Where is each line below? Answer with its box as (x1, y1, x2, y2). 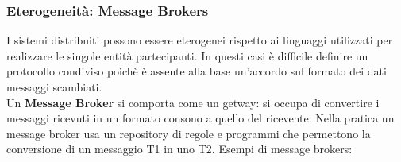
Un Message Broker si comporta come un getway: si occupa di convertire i (6, 94, 380, 110)
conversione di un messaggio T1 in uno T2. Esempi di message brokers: (6, 141, 353, 157)
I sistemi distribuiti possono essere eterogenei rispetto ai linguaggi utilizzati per (6, 32, 393, 48)
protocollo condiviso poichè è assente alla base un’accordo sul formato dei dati (6, 63, 387, 79)
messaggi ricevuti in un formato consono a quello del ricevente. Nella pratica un (6, 110, 395, 126)
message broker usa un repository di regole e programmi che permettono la (6, 125, 371, 141)
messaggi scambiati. (6, 79, 102, 94)
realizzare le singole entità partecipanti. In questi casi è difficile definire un (6, 47, 368, 64)
